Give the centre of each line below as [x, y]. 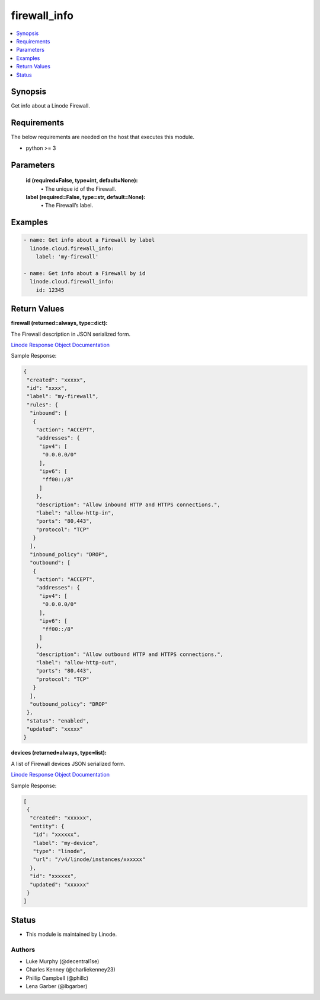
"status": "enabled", [58, 721]
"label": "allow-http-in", [75, 513]
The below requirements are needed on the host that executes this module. [103, 137]
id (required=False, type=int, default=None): [82, 181]
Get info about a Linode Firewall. [50, 106]
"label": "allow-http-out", [77, 662]
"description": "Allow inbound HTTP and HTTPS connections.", [128, 504]
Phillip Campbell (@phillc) [57, 978]
